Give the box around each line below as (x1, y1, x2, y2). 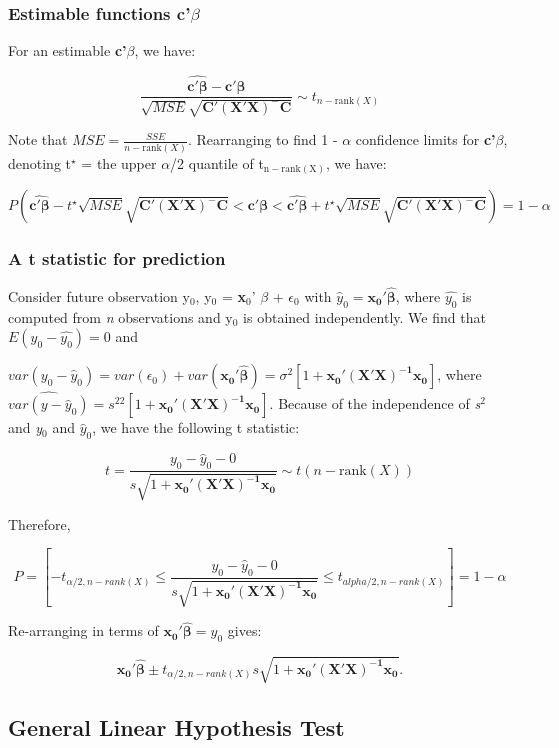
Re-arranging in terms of (8, 620, 159, 641)
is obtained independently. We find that (243, 306, 486, 327)
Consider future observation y (8, 285, 190, 306)
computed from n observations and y (8, 306, 233, 327)
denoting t (8, 152, 72, 173)
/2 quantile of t (170, 152, 264, 173)
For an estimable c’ (8, 40, 127, 61)
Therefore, (8, 513, 71, 534)
